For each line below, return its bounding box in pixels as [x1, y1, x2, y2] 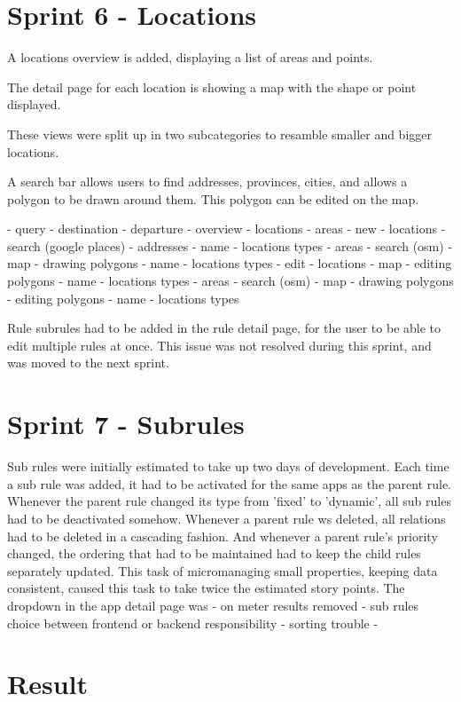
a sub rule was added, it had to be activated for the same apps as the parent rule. [7, 474, 452, 493]
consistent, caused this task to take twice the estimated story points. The [7, 579, 405, 597]
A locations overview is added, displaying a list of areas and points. [7, 48, 373, 67]
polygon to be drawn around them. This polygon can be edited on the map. [7, 189, 419, 208]
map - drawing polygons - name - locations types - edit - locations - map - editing [7, 254, 452, 272]
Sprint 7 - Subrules [7, 406, 245, 442]
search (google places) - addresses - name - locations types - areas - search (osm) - [7, 236, 453, 255]
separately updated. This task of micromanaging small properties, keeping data [7, 561, 438, 580]
